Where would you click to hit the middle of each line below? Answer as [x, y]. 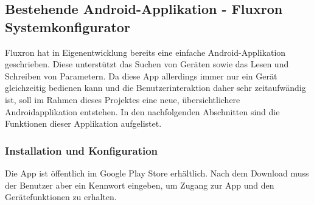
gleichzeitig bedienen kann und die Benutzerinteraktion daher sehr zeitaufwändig [155, 88]
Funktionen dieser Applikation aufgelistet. [83, 123]
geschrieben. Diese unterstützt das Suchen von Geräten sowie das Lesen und [147, 64]
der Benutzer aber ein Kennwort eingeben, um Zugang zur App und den [140, 185]
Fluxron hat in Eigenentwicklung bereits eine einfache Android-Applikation [145, 52]
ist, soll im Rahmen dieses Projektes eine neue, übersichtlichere [123, 99]
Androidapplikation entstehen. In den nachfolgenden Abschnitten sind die [142, 111]
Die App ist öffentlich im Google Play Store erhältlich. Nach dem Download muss [157, 173]
